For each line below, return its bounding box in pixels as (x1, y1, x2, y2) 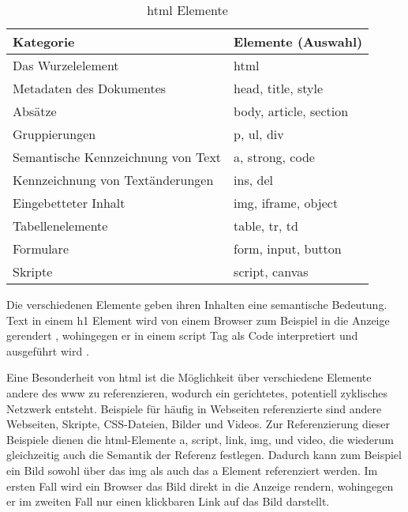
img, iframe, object (234, 194, 339, 212)
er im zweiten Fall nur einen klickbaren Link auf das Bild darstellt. (6, 493, 330, 510)
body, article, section (234, 102, 349, 120)
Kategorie (13, 32, 75, 51)
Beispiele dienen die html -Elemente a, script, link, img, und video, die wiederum (6, 431, 395, 447)
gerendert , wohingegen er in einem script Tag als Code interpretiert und (6, 327, 358, 344)
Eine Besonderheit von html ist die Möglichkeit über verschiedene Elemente (6, 369, 372, 386)
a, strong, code (234, 148, 315, 166)
